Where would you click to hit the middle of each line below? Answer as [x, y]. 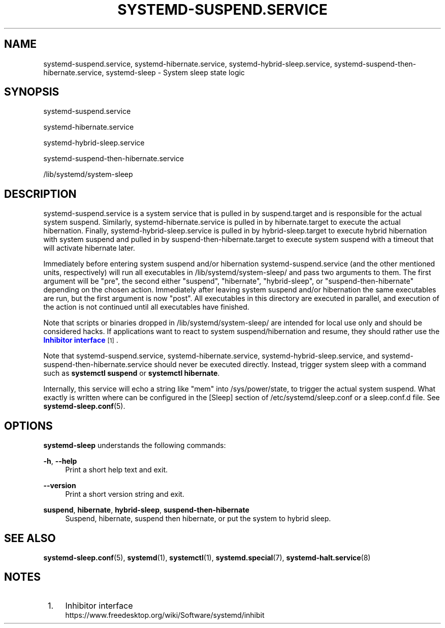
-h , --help [60, 461]
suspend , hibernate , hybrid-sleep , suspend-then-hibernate [146, 510]
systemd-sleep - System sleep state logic [175, 72]
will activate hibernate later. [89, 248]
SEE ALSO [30, 538]
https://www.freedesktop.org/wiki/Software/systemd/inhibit [165, 615]
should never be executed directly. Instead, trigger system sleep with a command [290, 365]
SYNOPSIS [32, 92]
